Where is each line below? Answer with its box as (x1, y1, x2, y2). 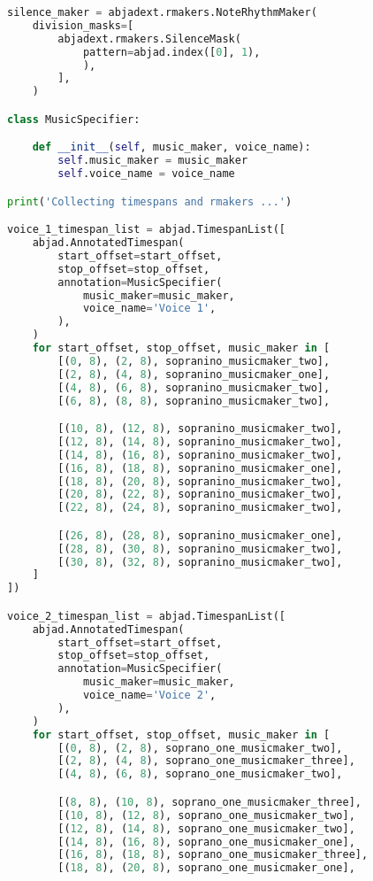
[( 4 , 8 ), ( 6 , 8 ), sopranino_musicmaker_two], (57, 381, 331, 394)
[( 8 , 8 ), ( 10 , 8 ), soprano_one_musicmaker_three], (57, 795, 362, 808)
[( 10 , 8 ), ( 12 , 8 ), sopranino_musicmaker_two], (57, 422, 343, 436)
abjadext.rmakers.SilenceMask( (57, 32, 241, 45)
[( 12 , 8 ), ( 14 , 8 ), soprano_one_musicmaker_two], (57, 822, 355, 835)
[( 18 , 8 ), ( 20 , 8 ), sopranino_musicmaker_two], (57, 475, 343, 488)
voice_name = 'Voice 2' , (82, 689, 217, 702)
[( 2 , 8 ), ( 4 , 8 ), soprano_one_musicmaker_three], (57, 754, 355, 768)
